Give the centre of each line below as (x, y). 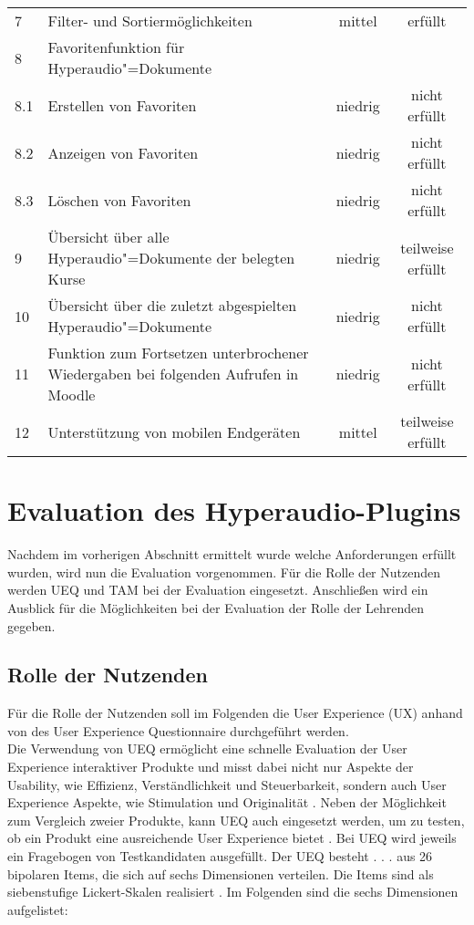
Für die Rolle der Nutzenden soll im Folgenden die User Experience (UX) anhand (235, 713)
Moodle (72, 395)
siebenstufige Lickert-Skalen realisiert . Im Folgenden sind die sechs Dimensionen (233, 892)
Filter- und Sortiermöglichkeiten (150, 21)
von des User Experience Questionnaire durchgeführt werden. (178, 730)
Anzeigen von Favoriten (123, 152)
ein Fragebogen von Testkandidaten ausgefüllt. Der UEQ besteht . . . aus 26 (220, 856)
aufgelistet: (38, 909)
